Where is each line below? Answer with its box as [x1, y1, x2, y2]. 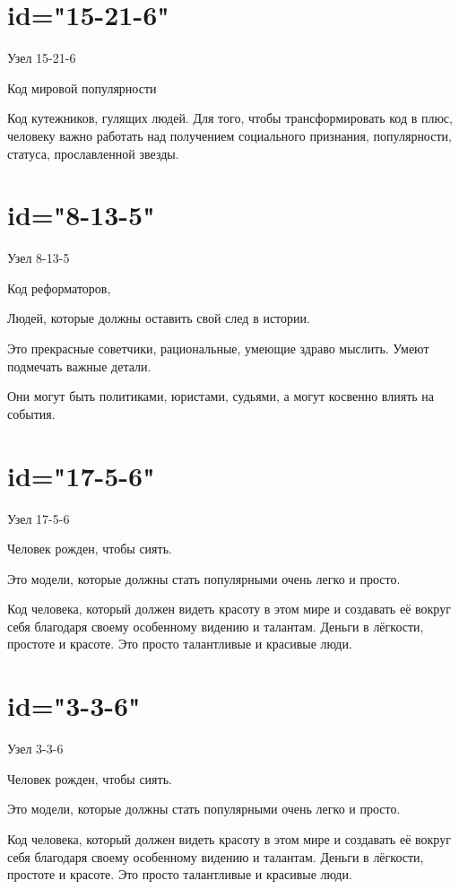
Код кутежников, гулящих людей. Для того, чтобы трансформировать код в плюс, [7, 109, 453, 127]
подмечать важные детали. [7, 356, 152, 375]
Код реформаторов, [7, 278, 111, 297]
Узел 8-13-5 [7, 248, 70, 267]
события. [7, 404, 56, 423]
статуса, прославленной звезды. [7, 144, 179, 162]
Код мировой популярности [7, 78, 157, 97]
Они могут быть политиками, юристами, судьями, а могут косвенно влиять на [7, 387, 435, 405]
